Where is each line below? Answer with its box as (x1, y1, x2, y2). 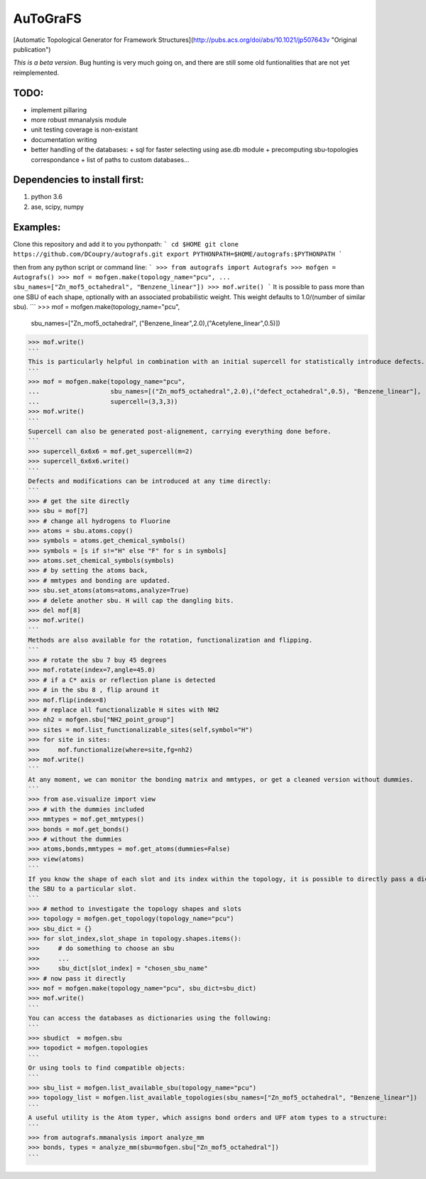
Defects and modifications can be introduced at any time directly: (28, 477, 272, 485)
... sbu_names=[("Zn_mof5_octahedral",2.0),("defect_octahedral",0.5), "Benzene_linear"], (28, 387, 422, 396)
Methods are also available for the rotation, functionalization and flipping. (28, 636, 313, 645)
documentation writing (31, 135, 97, 144)
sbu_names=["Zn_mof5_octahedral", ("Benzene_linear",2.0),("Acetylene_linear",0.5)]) (31, 318, 280, 327)
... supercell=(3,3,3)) (28, 397, 178, 405)
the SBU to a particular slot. (28, 885, 138, 893)
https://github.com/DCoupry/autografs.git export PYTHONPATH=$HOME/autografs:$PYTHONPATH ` (13, 250, 343, 259)
